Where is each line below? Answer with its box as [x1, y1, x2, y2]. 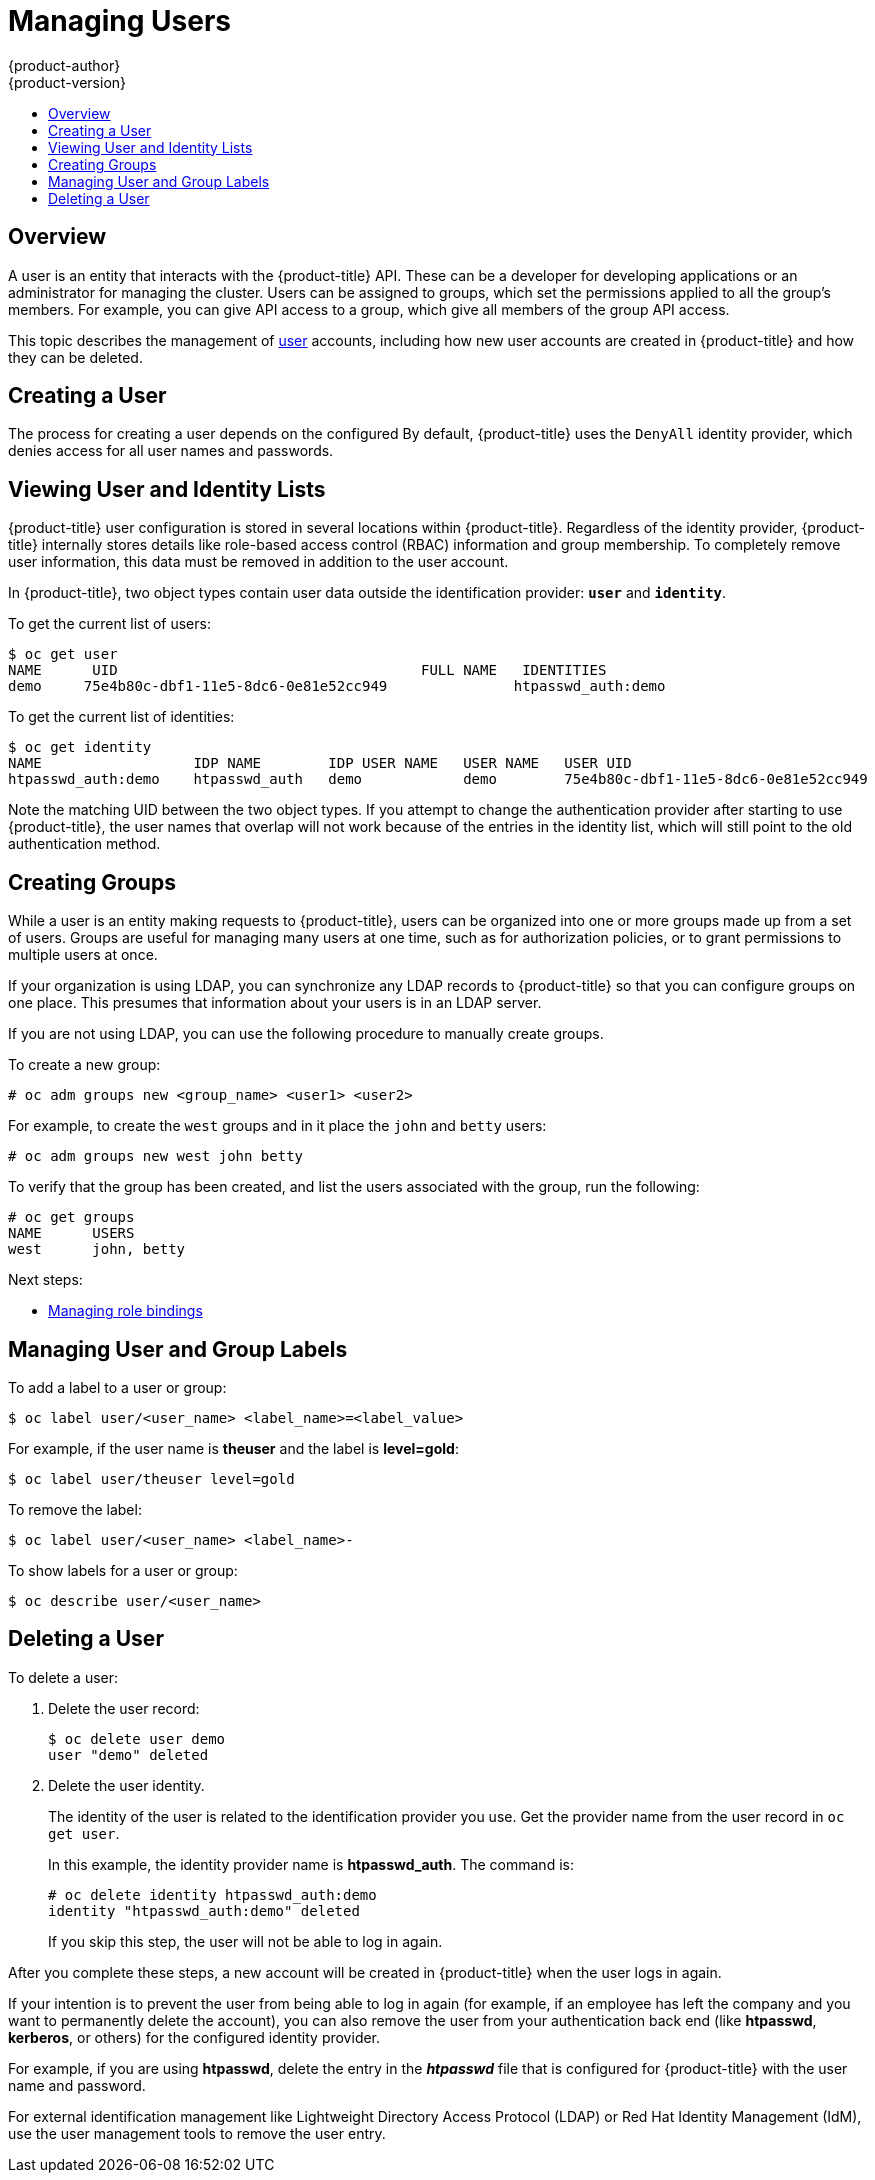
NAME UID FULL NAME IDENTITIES [8, 662, 607, 679]
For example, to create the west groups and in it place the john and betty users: [8, 1117, 547, 1135]
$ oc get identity [8, 739, 152, 756]
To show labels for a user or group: [8, 1561, 238, 1579]
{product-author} [8, 56, 121, 74]
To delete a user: [8, 1668, 119, 1686]
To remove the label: [8, 1500, 142, 1518]
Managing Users [8, 4, 232, 38]
